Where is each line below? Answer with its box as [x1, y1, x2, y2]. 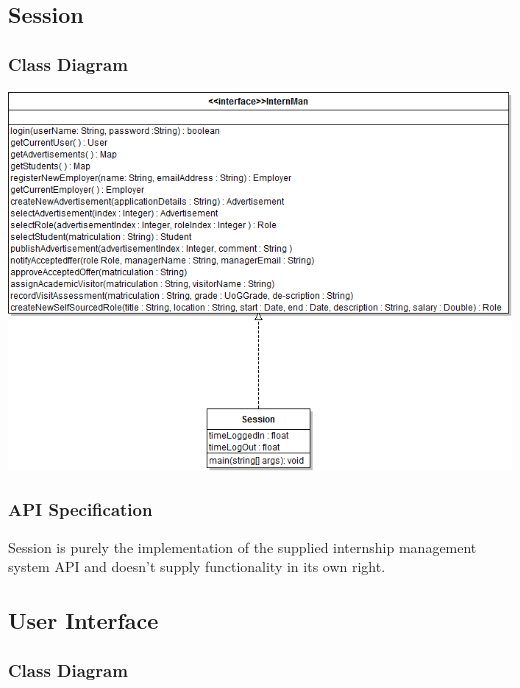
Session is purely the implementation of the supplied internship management [8, 536, 477, 557]
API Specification [8, 497, 153, 522]
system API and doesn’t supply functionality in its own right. [8, 556, 386, 577]
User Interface [8, 605, 159, 636]
